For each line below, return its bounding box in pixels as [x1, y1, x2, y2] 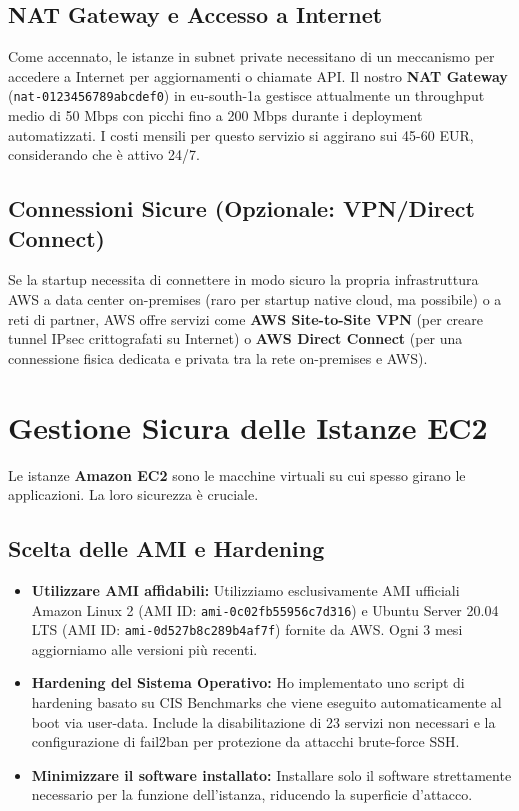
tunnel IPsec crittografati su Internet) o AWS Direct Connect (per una [8, 328, 463, 349]
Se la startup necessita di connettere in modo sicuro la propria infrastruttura [8, 269, 479, 290]
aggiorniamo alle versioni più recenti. [31, 638, 258, 659]
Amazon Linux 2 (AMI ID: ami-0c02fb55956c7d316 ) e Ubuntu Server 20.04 [31, 599, 499, 620]
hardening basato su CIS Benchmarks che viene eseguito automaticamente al [31, 692, 502, 712]
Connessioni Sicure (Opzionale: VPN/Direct [8, 193, 475, 224]
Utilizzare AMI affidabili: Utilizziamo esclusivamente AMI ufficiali [31, 579, 460, 600]
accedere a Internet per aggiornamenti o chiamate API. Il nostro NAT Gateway [8, 65, 508, 86]
